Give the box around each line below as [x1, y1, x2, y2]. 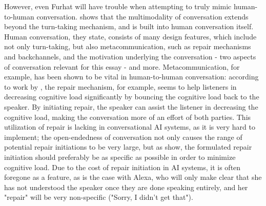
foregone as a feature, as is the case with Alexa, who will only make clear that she [4, 172, 262, 182]
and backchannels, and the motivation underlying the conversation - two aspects [4, 51, 256, 61]
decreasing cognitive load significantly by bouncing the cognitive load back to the [4, 91, 259, 102]
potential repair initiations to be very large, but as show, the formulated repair [4, 141, 252, 152]
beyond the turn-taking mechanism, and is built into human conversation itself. [4, 21, 254, 32]
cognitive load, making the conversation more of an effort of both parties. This [4, 111, 251, 122]
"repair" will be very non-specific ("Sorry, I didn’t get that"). [4, 192, 193, 202]
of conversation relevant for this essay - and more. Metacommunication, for [4, 61, 240, 72]
